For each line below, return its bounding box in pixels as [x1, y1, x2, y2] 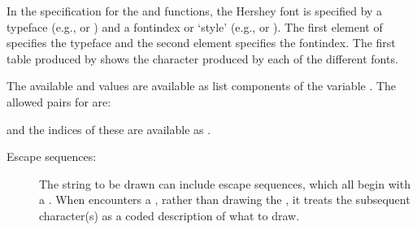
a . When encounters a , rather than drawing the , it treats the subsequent [39, 191, 410, 208]
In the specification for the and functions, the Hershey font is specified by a [7, 2, 383, 19]
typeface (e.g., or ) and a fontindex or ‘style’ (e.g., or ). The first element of [7, 18, 383, 35]
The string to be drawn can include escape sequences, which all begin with [39, 175, 410, 192]
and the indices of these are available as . [7, 120, 211, 137]
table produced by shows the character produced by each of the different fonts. [7, 50, 398, 67]
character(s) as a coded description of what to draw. [39, 206, 300, 223]
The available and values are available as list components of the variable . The [7, 77, 397, 94]
